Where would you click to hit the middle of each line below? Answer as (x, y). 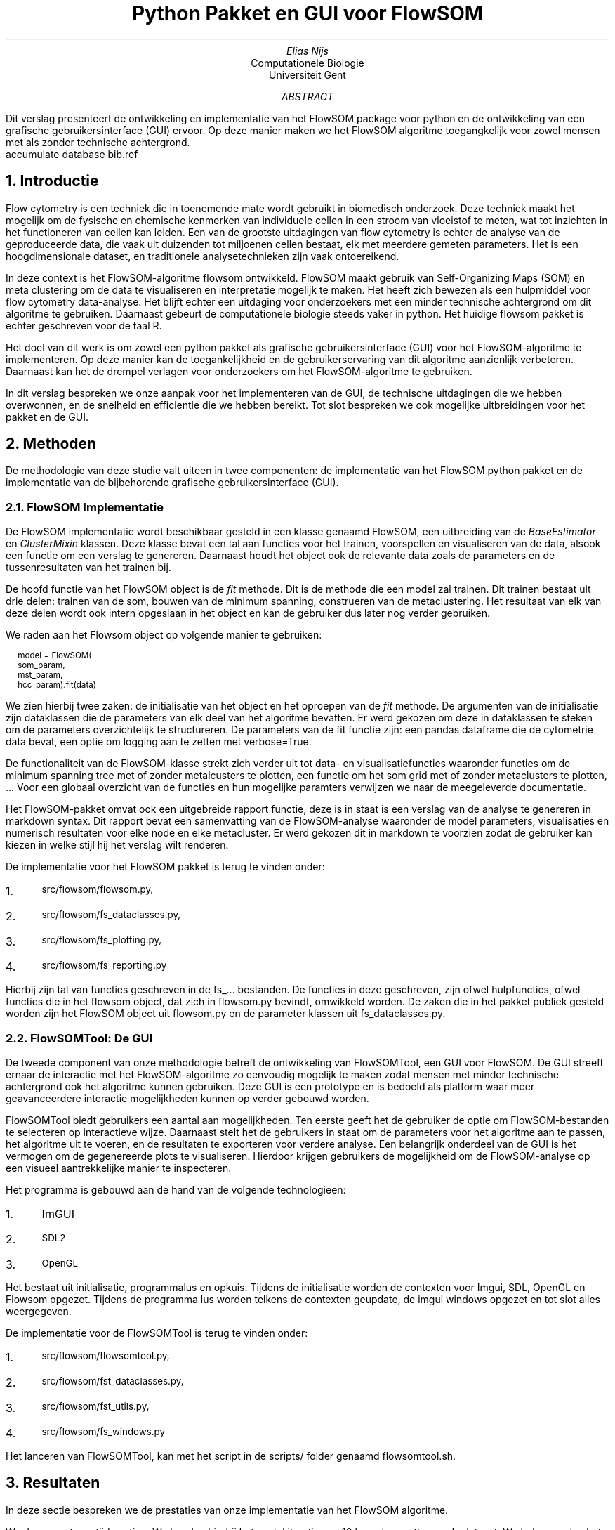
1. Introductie (52, 181)
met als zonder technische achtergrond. (98, 142)
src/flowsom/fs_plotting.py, (102, 940)
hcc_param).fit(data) (57, 685)
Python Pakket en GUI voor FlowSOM (307, 13)
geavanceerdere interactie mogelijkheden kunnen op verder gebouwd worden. (187, 1098)
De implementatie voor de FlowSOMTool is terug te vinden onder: (157, 1333)
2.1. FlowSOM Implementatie (85, 507)
